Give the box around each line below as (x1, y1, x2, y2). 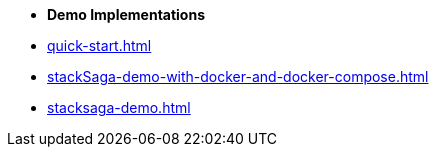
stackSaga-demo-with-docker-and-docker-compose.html (47, 68, 429, 85)
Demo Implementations (47, 6, 206, 23)
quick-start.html (47, 37, 152, 54)
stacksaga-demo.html (47, 99, 191, 116)
